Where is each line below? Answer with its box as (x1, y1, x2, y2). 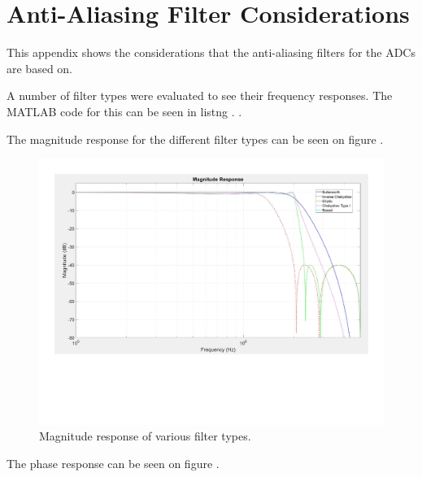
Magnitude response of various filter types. (39, 427, 251, 444)
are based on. (7, 59, 73, 76)
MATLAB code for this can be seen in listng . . (7, 102, 242, 119)
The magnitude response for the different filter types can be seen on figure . (7, 130, 384, 147)
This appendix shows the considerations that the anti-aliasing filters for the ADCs (7, 44, 415, 61)
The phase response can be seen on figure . (7, 454, 220, 471)
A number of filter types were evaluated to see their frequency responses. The (7, 87, 393, 104)
